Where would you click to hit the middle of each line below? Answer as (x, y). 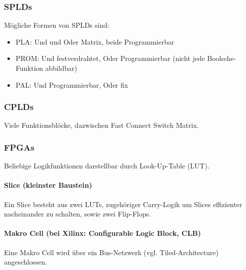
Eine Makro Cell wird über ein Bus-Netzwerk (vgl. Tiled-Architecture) (111, 252)
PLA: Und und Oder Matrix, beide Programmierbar (95, 41)
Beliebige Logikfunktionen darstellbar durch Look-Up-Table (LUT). (107, 166)
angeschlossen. (26, 262)
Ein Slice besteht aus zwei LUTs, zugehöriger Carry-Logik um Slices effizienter (123, 204)
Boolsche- (221, 58)
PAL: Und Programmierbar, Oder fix (72, 84)
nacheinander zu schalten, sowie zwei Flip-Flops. (78, 214)
